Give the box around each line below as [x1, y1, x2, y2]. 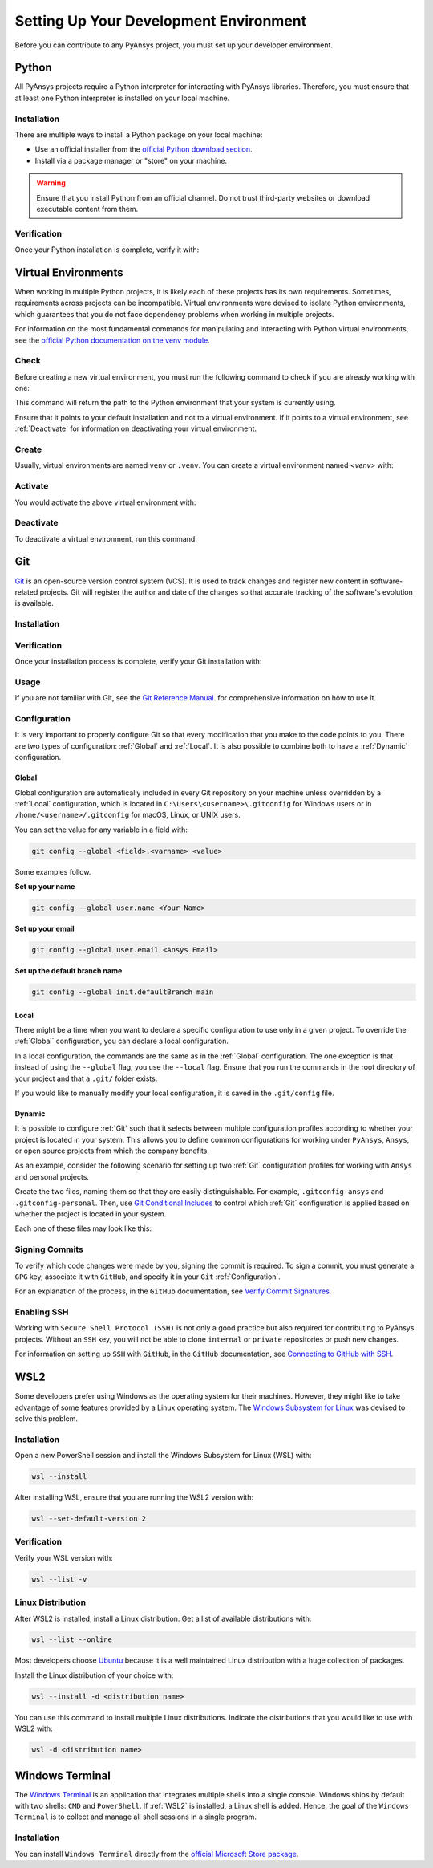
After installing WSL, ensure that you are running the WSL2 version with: [14, 1492, 254, 1502]
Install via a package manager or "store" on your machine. [34, 156, 228, 165]
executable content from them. [36, 204, 139, 213]
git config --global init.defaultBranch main [31, 987, 214, 997]
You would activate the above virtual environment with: [14, 497, 196, 507]
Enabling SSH [14, 1306, 69, 1318]
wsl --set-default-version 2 [31, 1514, 147, 1524]
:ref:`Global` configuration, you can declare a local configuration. [14, 1036, 229, 1046]
